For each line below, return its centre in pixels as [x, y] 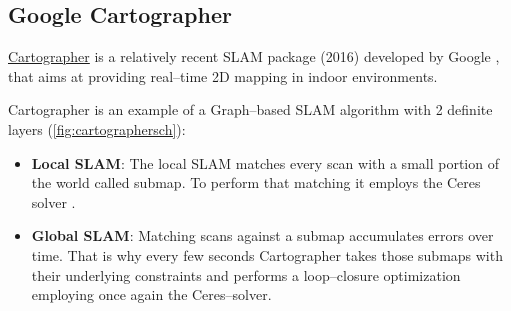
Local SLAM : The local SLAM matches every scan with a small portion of [265, 162]
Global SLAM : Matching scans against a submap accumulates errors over [262, 235]
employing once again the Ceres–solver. [151, 294]
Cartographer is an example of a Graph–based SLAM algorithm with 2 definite [250, 109]
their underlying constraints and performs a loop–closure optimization [246, 274]
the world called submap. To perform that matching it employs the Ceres [256, 182]
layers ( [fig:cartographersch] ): [97, 128]
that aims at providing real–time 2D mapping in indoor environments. [223, 75]
